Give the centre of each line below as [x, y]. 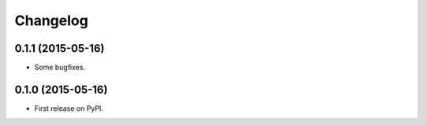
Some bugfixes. [60, 68]
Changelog [51, 20]
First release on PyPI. [69, 108]
